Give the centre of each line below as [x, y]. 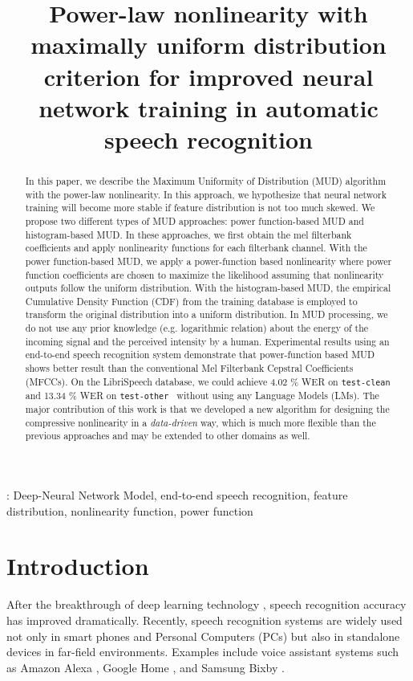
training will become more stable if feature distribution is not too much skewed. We [200, 208]
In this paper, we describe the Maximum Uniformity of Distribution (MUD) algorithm [206, 180]
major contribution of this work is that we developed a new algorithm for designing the [207, 409]
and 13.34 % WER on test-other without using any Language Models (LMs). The [202, 395]
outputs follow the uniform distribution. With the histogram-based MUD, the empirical [208, 288]
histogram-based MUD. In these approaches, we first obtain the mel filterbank [188, 234]
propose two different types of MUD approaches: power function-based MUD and [194, 220]
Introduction [78, 566]
